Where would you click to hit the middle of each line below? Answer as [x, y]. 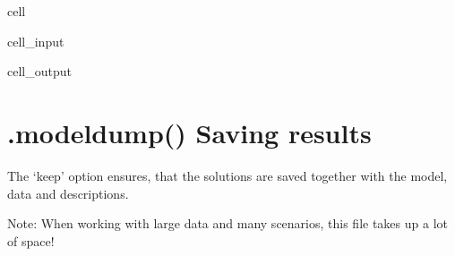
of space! [31, 240]
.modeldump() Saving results [189, 132]
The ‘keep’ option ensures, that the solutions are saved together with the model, [227, 175]
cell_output [39, 71]
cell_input [36, 41]
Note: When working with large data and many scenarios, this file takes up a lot [227, 223]
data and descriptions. [68, 193]
